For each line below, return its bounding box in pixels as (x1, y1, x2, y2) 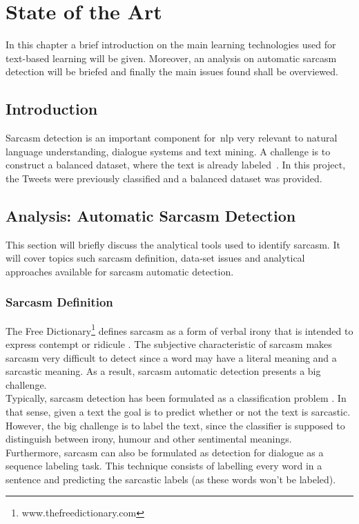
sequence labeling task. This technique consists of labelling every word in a (6, 458, 322, 473)
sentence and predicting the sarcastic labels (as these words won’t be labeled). (6, 472, 336, 486)
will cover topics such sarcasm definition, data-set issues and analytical (6, 251, 305, 265)
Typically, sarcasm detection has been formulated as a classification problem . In (6, 391, 347, 405)
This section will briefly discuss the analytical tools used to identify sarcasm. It (6, 237, 340, 251)
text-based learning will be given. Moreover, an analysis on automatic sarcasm (6, 50, 337, 65)
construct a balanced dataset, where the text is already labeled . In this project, (6, 157, 346, 172)
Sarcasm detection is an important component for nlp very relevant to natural (6, 130, 338, 145)
